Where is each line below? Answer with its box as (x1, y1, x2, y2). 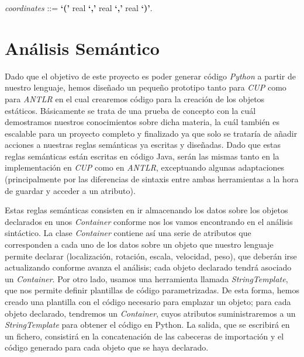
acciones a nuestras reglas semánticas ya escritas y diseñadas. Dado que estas (5, 138, 281, 151)
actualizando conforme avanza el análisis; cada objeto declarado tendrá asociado (5, 261, 292, 273)
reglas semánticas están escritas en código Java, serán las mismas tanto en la (5, 150, 279, 162)
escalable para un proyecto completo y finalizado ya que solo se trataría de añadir (5, 127, 298, 139)
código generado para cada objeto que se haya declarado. (5, 341, 209, 353)
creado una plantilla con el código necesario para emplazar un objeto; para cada (5, 296, 291, 307)
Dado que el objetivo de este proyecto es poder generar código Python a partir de (5, 70, 296, 82)
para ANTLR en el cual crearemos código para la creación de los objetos (5, 92, 265, 105)
